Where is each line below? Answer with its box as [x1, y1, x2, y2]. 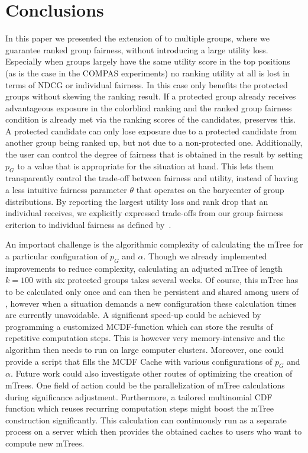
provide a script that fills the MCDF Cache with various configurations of [5, 355, 273, 367]
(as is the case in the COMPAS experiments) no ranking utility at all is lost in [5, 66, 290, 79]
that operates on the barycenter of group [136, 184, 284, 196]
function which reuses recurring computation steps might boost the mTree [5, 402, 274, 415]
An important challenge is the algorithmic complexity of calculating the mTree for [5, 238, 303, 250]
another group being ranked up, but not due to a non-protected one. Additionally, [5, 136, 303, 149]
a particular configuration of [5, 250, 108, 262]
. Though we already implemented [143, 250, 267, 262]
